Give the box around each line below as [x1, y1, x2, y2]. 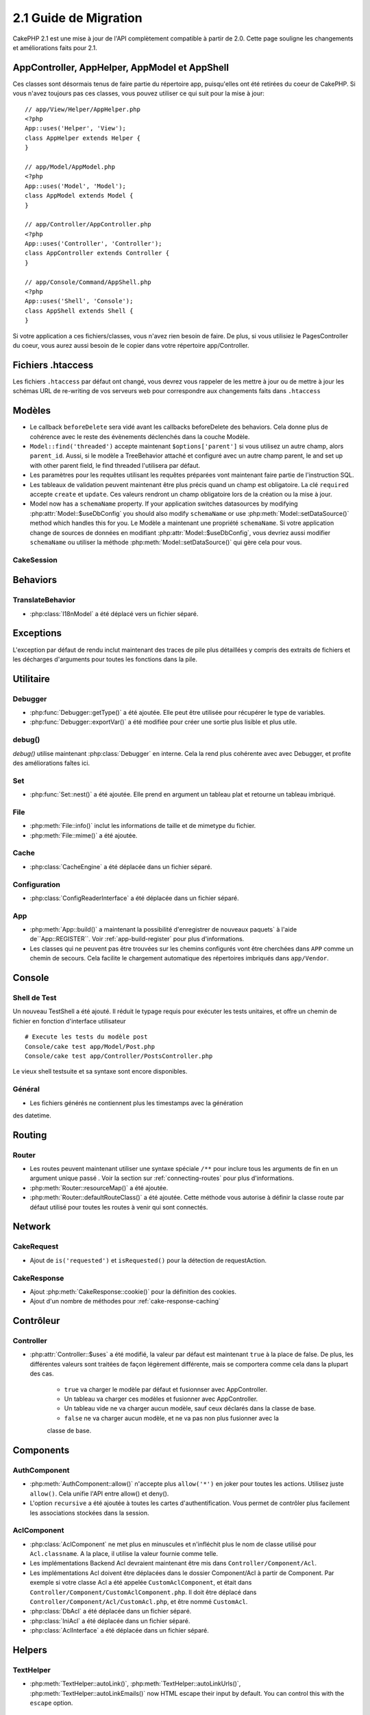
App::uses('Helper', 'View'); [25, 124, 127, 132]
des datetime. [12, 1111, 51, 1120]
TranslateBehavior [12, 595, 75, 605]
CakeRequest [12, 1242, 59, 1251]
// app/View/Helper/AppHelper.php [25, 105, 140, 113]
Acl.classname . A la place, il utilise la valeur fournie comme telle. [29, 1550, 219, 1558]
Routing [12, 1129, 47, 1141]
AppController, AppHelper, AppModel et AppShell [12, 62, 230, 73]
